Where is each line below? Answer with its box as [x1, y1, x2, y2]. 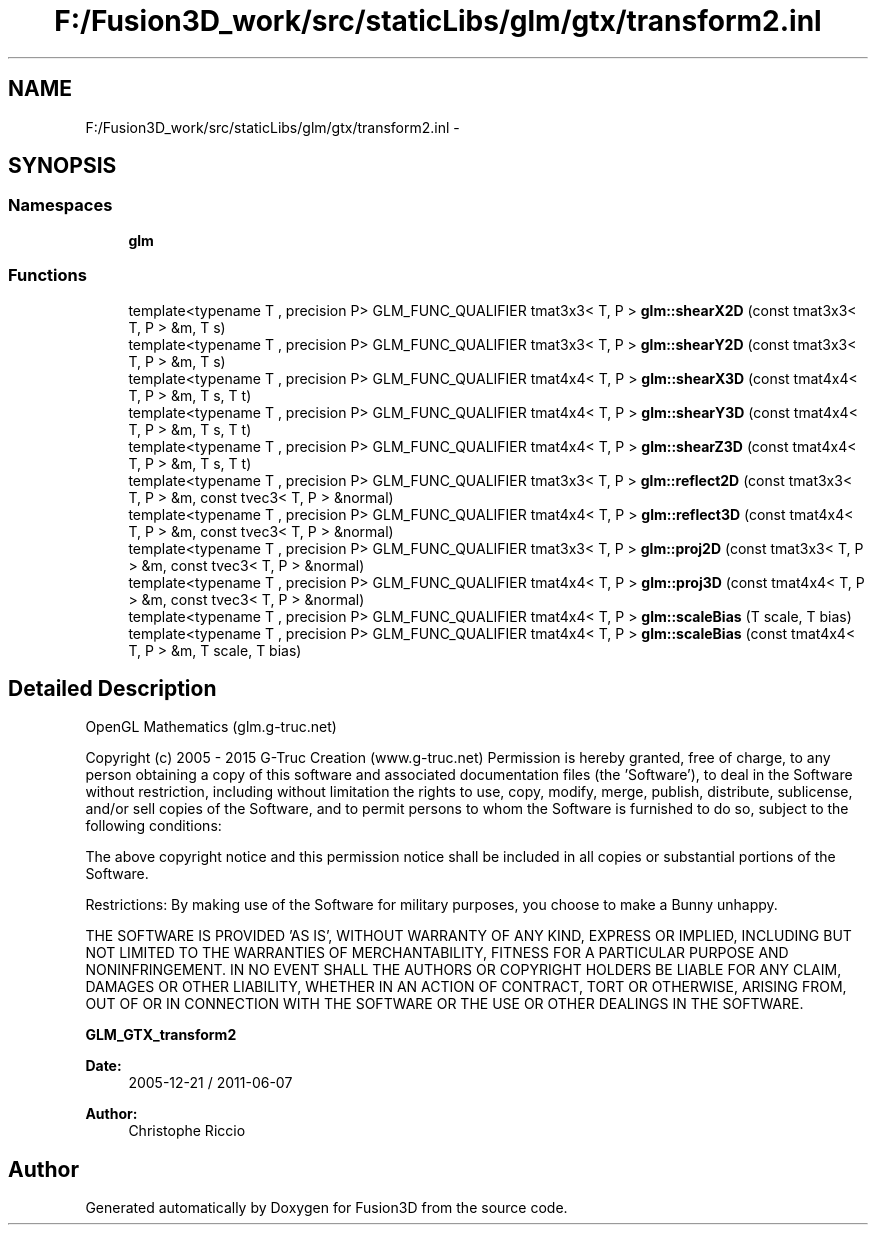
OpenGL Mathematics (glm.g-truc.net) [85, 718, 337, 736]
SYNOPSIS [8, 153, 117, 179]
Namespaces [8, 195, 113, 216]
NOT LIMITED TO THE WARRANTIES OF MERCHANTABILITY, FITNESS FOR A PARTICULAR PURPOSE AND [85, 944, 789, 962]
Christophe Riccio [128, 1122, 246, 1140]
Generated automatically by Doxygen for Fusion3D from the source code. [85, 1199, 568, 1217]
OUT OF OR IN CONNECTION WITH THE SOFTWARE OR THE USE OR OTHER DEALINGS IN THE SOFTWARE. [85, 995, 804, 1013]
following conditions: [85, 817, 222, 835]
